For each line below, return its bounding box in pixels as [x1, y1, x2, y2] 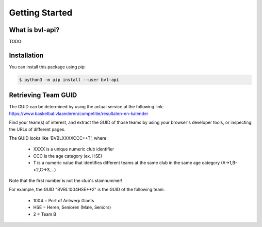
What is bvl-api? [9, 26, 60, 34]
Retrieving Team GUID [9, 91, 77, 99]
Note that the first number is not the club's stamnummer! [9, 178, 123, 183]
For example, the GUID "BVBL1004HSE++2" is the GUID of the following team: [9, 187, 165, 193]
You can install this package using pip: [9, 64, 86, 70]
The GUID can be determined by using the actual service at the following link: [9, 104, 164, 110]
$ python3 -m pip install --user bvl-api [19, 77, 119, 82]
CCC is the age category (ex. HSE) [33, 153, 103, 159]
